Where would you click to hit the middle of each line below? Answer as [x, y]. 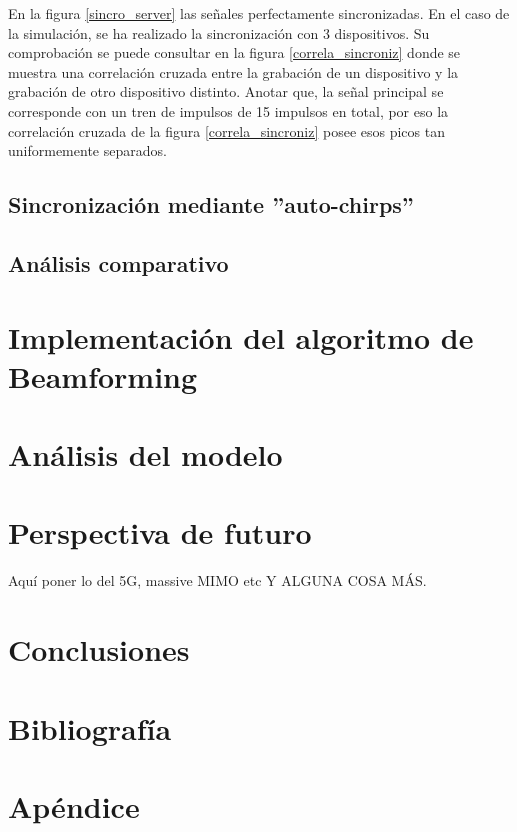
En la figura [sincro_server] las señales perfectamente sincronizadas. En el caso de [259, 13]
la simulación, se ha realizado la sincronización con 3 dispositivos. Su [219, 32]
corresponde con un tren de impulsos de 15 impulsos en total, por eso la [228, 110]
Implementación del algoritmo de [241, 336]
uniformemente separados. [87, 150]
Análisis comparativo [118, 262]
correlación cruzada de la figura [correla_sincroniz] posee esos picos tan [226, 130]
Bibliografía [90, 727]
